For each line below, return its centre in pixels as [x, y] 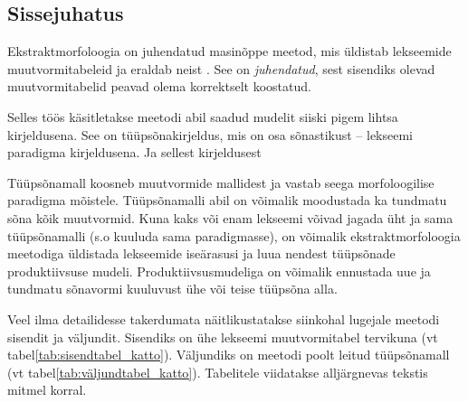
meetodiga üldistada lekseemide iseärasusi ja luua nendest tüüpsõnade [201, 253]
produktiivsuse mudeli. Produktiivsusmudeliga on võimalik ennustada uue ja [219, 271]
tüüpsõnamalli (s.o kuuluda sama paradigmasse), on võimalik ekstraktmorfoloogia [234, 235]
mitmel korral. [47, 390]
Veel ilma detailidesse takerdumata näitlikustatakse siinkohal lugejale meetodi [224, 318]
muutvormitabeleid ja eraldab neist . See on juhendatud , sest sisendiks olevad [221, 68]
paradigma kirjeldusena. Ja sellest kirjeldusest [134, 152]
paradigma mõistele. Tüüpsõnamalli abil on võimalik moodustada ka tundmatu [227, 200]
